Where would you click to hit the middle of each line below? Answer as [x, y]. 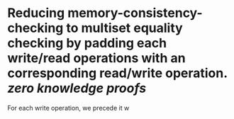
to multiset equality [124, 28]
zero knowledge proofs [77, 88]
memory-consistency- [135, 13]
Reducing [36, 13]
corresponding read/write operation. [117, 73]
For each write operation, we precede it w [68, 108]
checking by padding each [87, 43]
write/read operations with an [96, 58]
